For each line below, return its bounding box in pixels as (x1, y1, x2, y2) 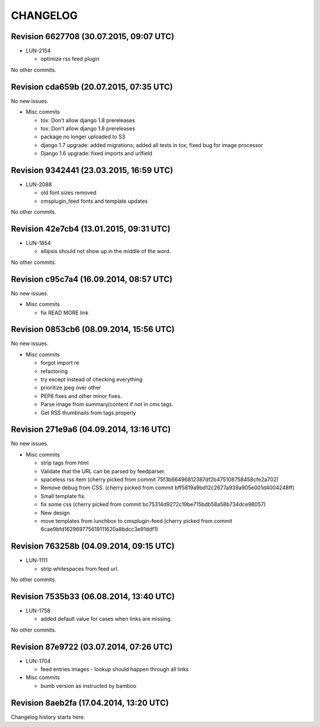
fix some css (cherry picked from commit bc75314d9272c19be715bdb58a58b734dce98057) (40, 501, 266, 508)
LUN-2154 (25, 47, 51, 55)
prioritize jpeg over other (40, 384, 101, 391)
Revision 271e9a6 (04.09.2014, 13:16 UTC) (11, 425, 171, 435)
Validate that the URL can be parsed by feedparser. (40, 467, 166, 474)
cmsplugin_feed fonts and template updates (40, 197, 148, 205)
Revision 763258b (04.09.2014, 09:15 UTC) (11, 541, 175, 551)
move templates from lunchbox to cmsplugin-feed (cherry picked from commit (40, 518, 232, 524)
